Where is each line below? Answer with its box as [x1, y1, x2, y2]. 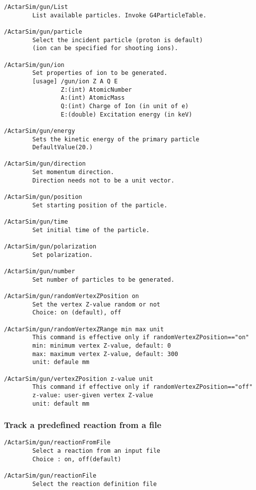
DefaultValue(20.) [32, 144, 93, 151]
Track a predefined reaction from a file [4, 419, 162, 431]
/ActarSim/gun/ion [4, 61, 64, 68]
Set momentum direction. [32, 169, 114, 176]
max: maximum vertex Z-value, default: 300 [32, 350, 178, 358]
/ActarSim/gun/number [4, 268, 75, 275]
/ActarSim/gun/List [4, 3, 68, 10]
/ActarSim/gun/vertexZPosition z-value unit [4, 375, 153, 382]
